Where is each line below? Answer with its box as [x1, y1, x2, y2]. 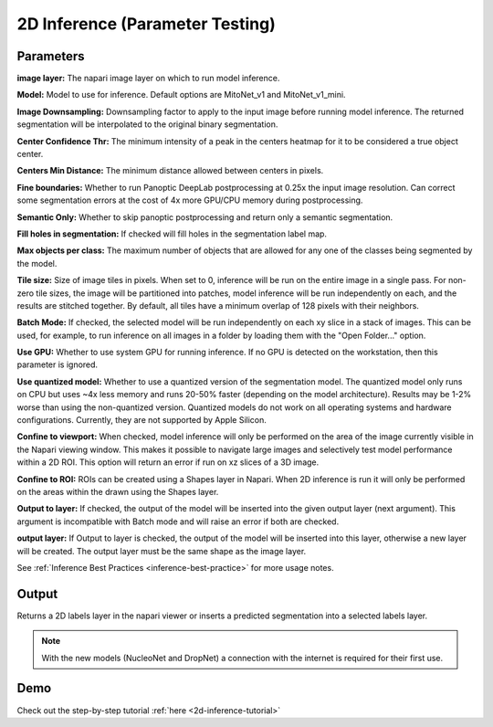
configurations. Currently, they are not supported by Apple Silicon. [16, 415, 267, 426]
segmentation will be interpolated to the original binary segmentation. [16, 119, 278, 130]
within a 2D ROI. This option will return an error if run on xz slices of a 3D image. [16, 457, 320, 468]
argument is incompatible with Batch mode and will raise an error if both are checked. [16, 516, 340, 527]
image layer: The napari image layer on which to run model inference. [16, 73, 280, 84]
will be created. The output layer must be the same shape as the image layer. [16, 545, 307, 556]
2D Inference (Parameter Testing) [16, 14, 276, 34]
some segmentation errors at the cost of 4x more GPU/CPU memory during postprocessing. [16, 195, 363, 205]
